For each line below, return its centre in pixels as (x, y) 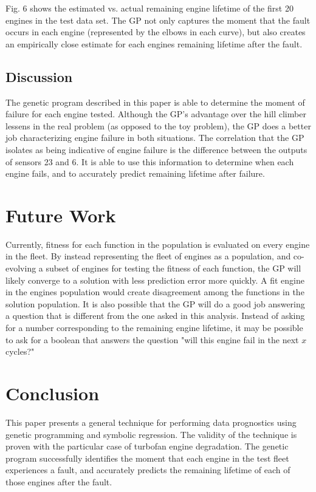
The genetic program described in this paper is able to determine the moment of (155, 102)
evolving (21, 268)
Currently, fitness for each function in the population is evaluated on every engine (158, 244)
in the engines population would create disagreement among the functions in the (155, 292)
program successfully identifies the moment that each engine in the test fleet (147, 458)
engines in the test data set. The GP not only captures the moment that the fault (158, 20)
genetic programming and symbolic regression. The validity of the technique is (151, 434)
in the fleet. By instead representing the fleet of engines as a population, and (148, 256)
